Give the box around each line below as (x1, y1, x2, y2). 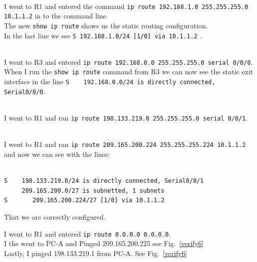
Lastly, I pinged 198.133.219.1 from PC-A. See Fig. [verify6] (4, 248, 187, 258)
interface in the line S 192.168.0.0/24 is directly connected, (4, 76, 216, 87)
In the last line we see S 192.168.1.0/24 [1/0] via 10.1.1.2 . (4, 30, 202, 40)
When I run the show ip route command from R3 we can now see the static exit (4, 66, 254, 77)
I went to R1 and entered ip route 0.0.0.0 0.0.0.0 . (4, 228, 171, 239)
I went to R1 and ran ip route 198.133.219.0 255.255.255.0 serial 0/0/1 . (4, 113, 248, 123)
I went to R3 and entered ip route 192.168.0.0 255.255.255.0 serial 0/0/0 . (4, 56, 253, 67)
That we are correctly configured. (4, 211, 106, 222)
